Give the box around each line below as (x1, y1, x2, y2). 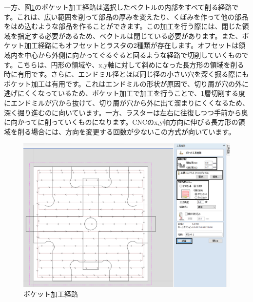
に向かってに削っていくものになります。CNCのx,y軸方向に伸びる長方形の (4, 117, 238, 127)
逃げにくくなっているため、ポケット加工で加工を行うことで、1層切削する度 (4, 88, 246, 98)
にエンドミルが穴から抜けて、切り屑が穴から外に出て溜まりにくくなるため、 (4, 97, 250, 108)
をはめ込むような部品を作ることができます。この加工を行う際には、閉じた (4, 21, 242, 31)
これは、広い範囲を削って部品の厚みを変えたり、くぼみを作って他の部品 (17, 11, 248, 22)
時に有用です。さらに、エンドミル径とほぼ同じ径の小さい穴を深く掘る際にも (4, 69, 249, 79)
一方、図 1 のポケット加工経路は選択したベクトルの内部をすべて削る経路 (4, 2, 232, 12)
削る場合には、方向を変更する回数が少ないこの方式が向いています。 (17, 126, 235, 136)
